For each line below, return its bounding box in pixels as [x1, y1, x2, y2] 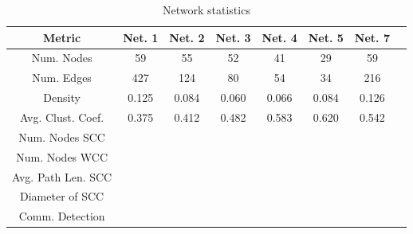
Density [43, 89, 81, 106]
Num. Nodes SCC [18, 128, 105, 145]
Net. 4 [262, 29, 297, 45]
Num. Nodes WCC [16, 148, 108, 165]
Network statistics [163, 2, 250, 18]
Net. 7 [354, 29, 390, 45]
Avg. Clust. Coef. [20, 108, 104, 125]
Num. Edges [32, 69, 92, 86]
